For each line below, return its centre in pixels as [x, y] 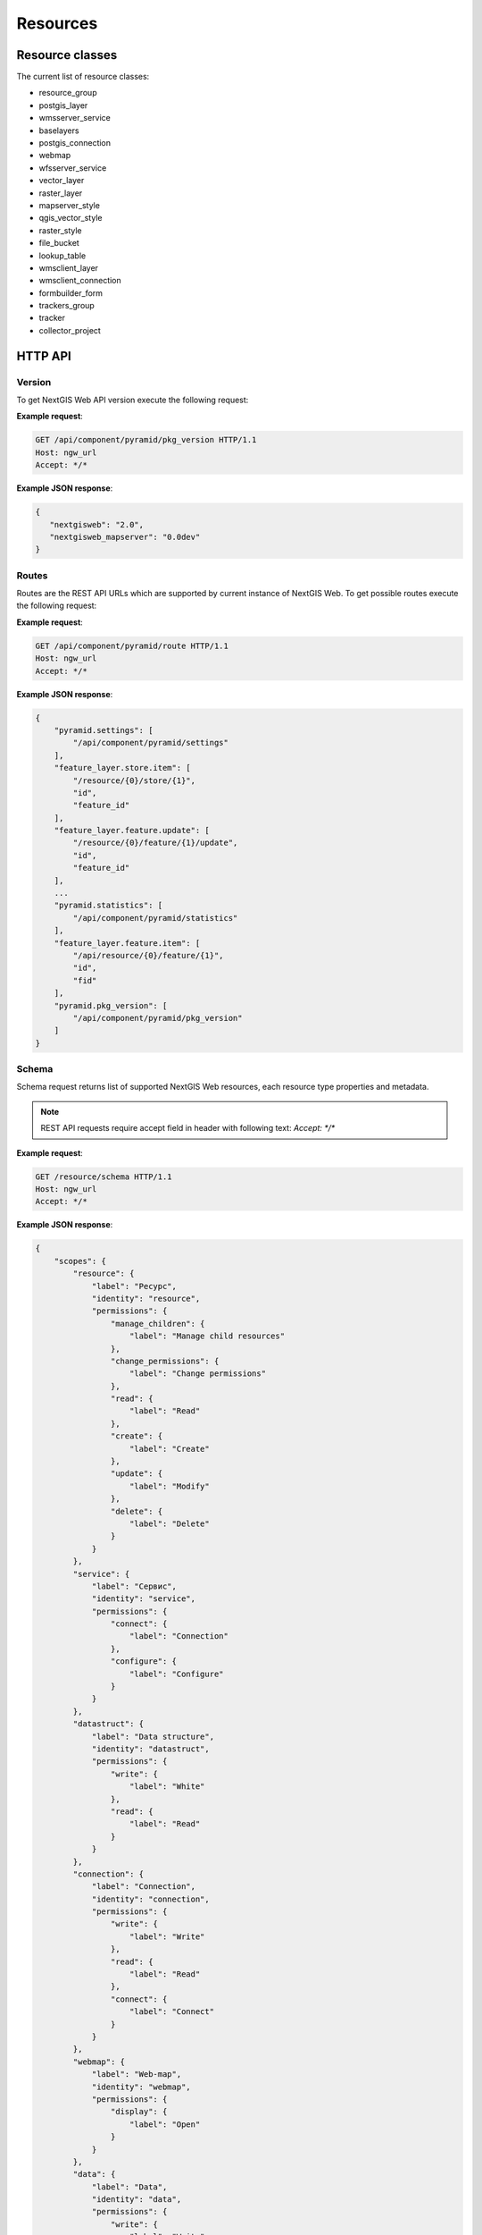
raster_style [60, 230]
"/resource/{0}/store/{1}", [134, 780]
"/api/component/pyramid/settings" [151, 743]
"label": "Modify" [170, 1486]
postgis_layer [63, 105]
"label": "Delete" [170, 1523]
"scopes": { [80, 1261]
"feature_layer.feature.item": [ [127, 943]
